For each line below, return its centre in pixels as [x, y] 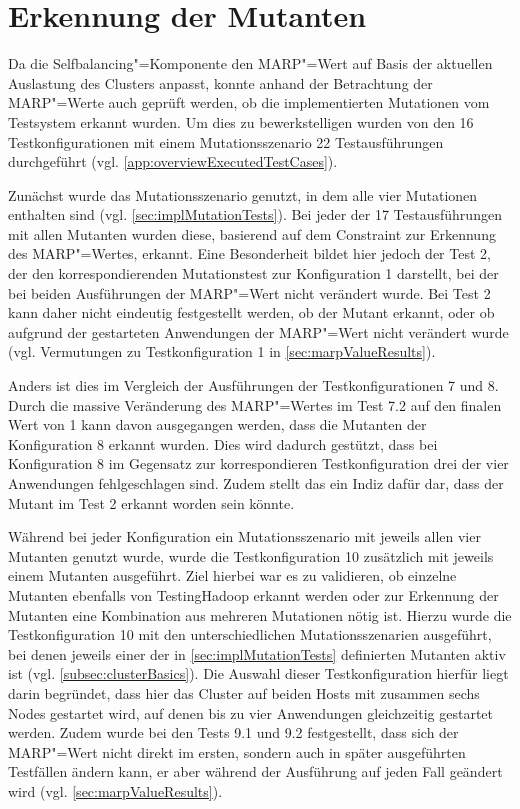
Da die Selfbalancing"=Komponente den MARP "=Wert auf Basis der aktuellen [250, 63]
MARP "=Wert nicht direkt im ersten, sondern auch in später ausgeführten [237, 751]
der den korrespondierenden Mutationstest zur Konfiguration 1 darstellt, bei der [253, 273]
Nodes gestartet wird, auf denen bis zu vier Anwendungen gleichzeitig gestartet [250, 712]
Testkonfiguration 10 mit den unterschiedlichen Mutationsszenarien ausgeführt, [250, 634]
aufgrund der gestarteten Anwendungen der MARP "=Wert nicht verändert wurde [258, 331]
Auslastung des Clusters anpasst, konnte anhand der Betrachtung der [220, 82]
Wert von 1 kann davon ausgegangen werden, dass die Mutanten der [217, 424]
